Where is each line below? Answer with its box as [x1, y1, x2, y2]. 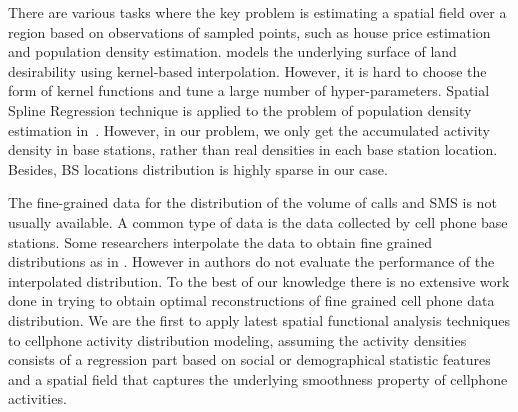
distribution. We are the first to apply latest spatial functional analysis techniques [8, 309, 510, 330]
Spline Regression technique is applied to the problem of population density [8, 99, 472, 120]
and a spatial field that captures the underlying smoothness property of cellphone [8, 368, 508, 389]
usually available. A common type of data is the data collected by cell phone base [8, 211, 508, 232]
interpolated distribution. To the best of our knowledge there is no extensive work [8, 270, 510, 291]
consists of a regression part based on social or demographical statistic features [8, 349, 491, 370]
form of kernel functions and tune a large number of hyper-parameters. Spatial [8, 80, 490, 101]
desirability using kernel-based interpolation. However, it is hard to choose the [8, 60, 487, 81]
